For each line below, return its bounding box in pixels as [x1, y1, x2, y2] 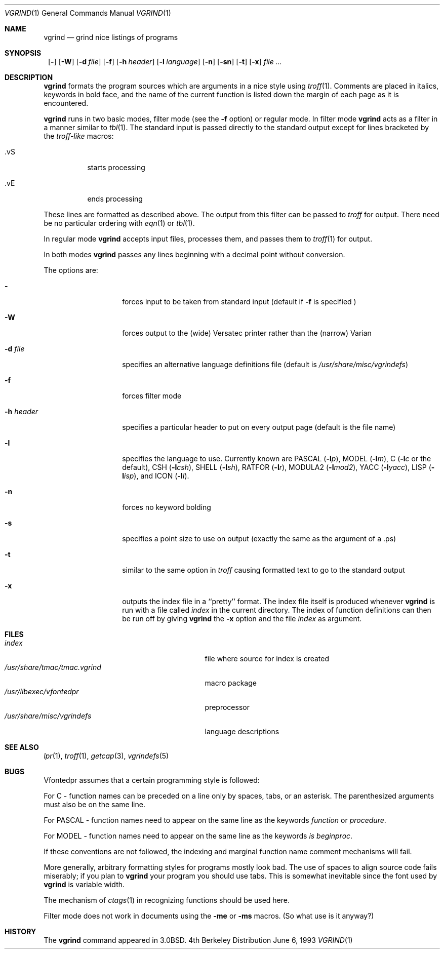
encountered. [44, 99, 89, 107]
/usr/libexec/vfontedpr [5, 687, 79, 696]
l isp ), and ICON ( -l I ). [122, 471, 189, 480]
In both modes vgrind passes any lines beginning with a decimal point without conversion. [44, 250, 345, 259]
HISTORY [5, 927, 36, 936]
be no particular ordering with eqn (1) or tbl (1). [44, 219, 195, 227]
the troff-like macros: [44, 132, 114, 140]
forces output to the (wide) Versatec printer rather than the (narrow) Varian [122, 329, 372, 337]
